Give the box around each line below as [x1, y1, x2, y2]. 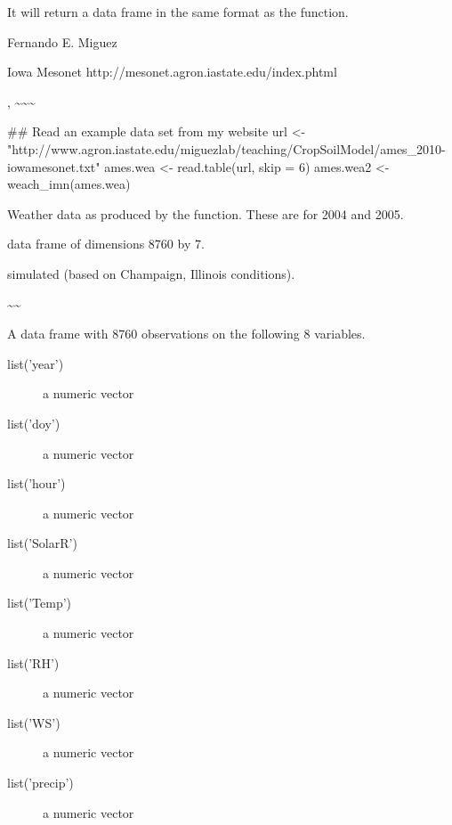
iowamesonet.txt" [7, 157, 101, 176]
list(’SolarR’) [7, 534, 77, 552]
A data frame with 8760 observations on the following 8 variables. [7, 324, 366, 343]
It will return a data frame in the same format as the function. [7, 3, 349, 20]
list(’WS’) [7, 713, 61, 731]
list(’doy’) [7, 413, 61, 432]
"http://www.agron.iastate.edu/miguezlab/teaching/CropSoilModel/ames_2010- [7, 139, 446, 158]
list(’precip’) [7, 773, 74, 792]
